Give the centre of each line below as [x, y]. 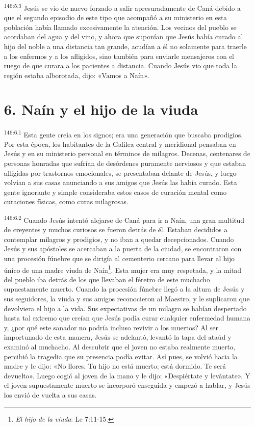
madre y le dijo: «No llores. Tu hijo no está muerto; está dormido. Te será [115, 366]
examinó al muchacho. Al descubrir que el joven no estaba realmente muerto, [120, 346]
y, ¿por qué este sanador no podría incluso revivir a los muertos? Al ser [111, 327]
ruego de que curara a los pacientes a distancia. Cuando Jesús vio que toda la [121, 66]
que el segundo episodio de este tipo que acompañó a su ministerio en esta [115, 17]
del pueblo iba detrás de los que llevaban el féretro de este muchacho [107, 279]
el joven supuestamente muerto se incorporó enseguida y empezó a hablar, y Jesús [127, 385]
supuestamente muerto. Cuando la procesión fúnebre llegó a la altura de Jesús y [124, 289]
